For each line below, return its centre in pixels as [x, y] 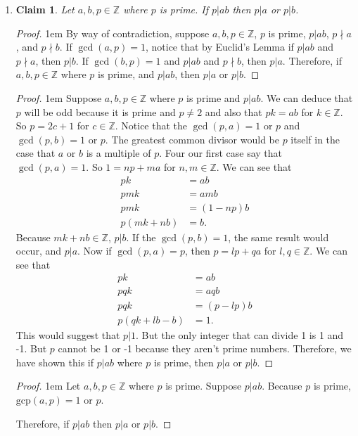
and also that [234, 111]
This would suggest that [68, 334]
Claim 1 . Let [45, 9]
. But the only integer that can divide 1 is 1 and [240, 334]
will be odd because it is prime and [100, 111]
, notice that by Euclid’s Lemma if [219, 47]
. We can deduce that [307, 97]
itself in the [315, 139]
